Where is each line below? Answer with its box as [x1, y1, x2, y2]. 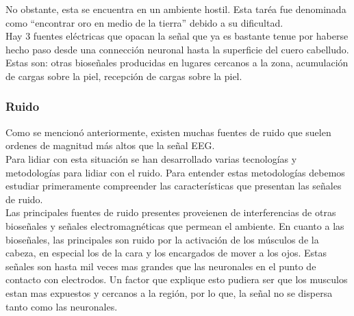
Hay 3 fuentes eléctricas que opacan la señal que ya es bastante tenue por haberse [5, 29, 349, 43]
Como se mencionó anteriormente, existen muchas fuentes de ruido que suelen [5, 124, 331, 139]
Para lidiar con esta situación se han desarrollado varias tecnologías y [5, 151, 297, 166]
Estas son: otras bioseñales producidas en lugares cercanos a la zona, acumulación [5, 55, 349, 70]
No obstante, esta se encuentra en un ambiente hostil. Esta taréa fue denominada [5, 2, 346, 16]
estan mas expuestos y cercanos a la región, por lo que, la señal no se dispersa [5, 285, 333, 300]
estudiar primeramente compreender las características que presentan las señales [5, 179, 342, 193]
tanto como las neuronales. [5, 299, 118, 313]
